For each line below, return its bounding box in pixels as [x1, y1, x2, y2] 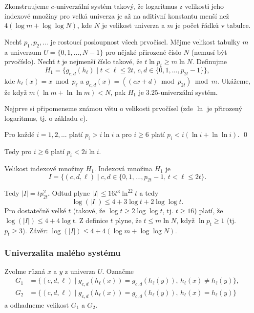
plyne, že [115, 215, 142, 225]
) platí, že [194, 205, 223, 216]
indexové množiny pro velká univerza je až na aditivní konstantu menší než [4, 10, 229, 21]
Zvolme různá [4, 266, 45, 276]
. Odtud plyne [47, 188, 90, 198]
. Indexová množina [94, 163, 152, 173]
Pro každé [4, 129, 35, 139]
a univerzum [4, 46, 42, 57]
